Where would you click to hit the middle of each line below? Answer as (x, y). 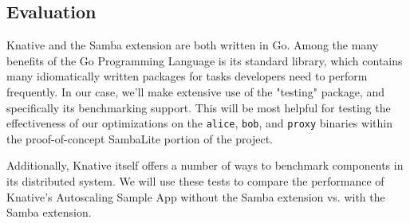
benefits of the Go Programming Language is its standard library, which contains (205, 60)
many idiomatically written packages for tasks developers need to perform (187, 76)
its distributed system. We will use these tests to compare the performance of (195, 181)
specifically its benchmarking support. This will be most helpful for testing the (199, 107)
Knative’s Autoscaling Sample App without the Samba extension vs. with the (196, 196)
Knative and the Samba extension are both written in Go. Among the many (193, 45)
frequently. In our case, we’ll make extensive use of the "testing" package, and (195, 91)
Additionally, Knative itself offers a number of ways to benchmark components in (205, 165)
